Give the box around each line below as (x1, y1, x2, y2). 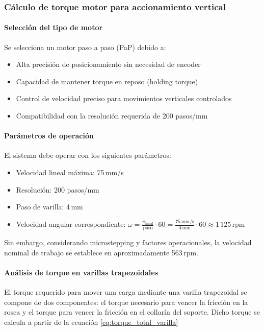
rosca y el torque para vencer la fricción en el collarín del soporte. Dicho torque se (4, 306, 260, 317)
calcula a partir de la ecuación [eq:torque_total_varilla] (4, 316, 178, 327)
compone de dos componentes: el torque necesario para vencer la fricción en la (4, 296, 248, 307)
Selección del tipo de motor (4, 22, 103, 33)
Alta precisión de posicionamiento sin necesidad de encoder (16, 59, 201, 69)
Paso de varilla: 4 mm (16, 201, 83, 212)
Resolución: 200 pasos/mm (16, 184, 99, 195)
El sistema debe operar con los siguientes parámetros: (4, 150, 171, 160)
